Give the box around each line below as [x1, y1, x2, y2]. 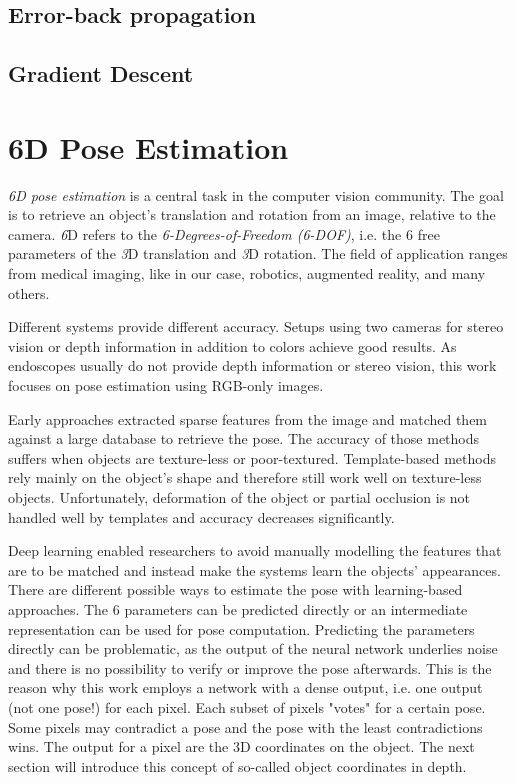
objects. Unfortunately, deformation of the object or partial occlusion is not [8, 487, 471, 507]
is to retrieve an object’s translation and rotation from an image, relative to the [8, 204, 496, 225]
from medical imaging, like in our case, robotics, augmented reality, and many [8, 263, 486, 284]
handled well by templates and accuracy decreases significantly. [8, 506, 395, 527]
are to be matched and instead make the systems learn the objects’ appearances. [8, 559, 501, 580]
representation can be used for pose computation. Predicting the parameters [8, 618, 475, 639]
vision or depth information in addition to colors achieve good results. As [8, 335, 457, 356]
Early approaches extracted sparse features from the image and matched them [8, 408, 488, 429]
